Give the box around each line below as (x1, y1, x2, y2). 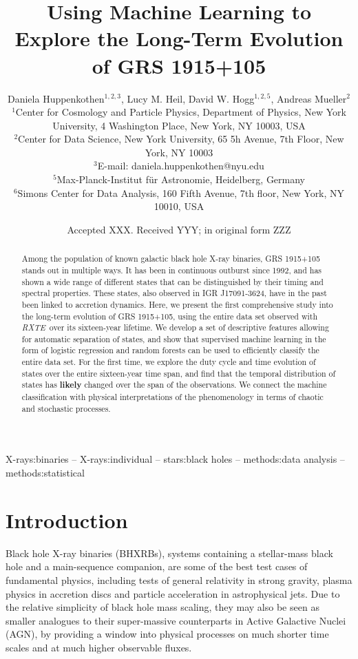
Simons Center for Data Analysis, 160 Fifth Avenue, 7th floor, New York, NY (17, 185, 345, 200)
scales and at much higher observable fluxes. (6, 640, 192, 654)
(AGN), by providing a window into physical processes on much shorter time (6, 627, 329, 641)
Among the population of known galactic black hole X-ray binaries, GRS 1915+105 (21, 253, 320, 264)
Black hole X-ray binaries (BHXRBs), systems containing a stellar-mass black (6, 545, 333, 560)
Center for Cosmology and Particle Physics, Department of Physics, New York (15, 105, 346, 119)
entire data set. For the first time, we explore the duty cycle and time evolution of (21, 356, 316, 368)
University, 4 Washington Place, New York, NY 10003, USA (52, 118, 306, 132)
